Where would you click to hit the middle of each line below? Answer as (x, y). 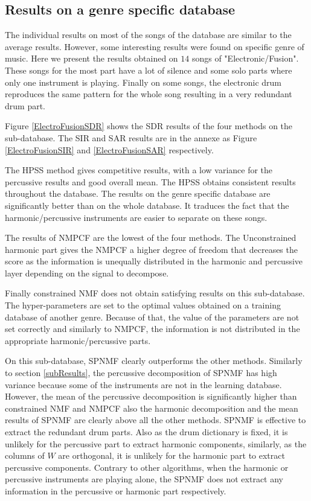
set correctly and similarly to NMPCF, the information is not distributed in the (152, 329)
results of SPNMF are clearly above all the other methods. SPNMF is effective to (155, 420)
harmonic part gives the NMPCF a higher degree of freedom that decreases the (151, 249)
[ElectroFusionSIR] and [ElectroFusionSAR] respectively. (109, 149)
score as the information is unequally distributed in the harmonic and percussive (154, 261)
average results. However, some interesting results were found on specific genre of (155, 46)
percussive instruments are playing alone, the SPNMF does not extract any (144, 479)
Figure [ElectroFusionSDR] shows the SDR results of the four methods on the (149, 126)
